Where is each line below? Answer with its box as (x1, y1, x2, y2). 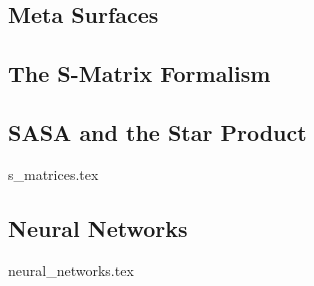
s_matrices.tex (8, 163, 99, 184)
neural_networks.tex (8, 259, 134, 280)
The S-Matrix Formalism (8, 58, 271, 89)
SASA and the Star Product (8, 116, 307, 147)
